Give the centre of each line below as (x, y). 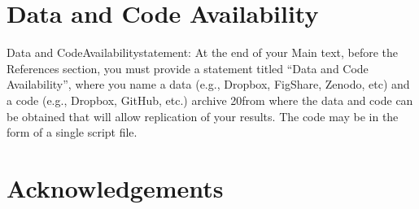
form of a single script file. (72, 132)
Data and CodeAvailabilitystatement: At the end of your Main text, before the (203, 52)
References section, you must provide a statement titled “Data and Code (188, 68)
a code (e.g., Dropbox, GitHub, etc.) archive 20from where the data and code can (210, 100)
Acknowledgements (115, 187)
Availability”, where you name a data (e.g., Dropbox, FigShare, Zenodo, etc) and (208, 84)
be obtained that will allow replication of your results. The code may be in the (203, 116)
